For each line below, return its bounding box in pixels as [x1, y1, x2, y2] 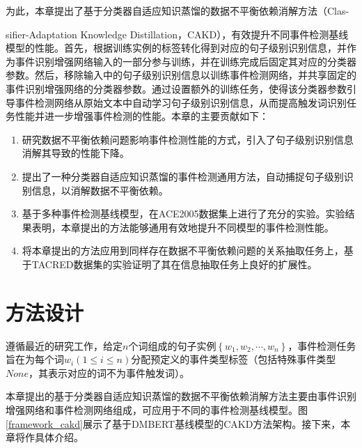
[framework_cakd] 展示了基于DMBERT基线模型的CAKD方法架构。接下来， [6, 416, 341, 431]
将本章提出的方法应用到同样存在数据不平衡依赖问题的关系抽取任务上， [22, 243, 344, 258]
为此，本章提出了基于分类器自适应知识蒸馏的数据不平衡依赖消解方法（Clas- [6, 3, 349, 17]
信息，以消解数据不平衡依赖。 [31, 183, 168, 197]
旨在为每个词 [6, 352, 64, 366]
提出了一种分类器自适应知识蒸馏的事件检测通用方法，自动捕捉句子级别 [22, 169, 344, 183]
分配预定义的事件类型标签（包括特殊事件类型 [131, 352, 336, 366]
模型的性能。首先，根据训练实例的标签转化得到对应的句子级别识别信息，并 [6, 40, 347, 55]
